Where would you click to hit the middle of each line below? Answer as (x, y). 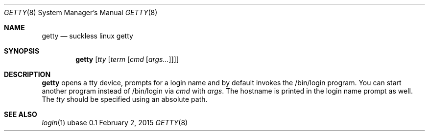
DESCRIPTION (27, 74)
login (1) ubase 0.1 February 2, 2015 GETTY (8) (115, 123)
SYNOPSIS (22, 51)
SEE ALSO (21, 114)
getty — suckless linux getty (87, 36)
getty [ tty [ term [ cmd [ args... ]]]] (127, 59)
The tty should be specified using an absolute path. (125, 99)
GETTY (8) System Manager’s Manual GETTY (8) (81, 12)
